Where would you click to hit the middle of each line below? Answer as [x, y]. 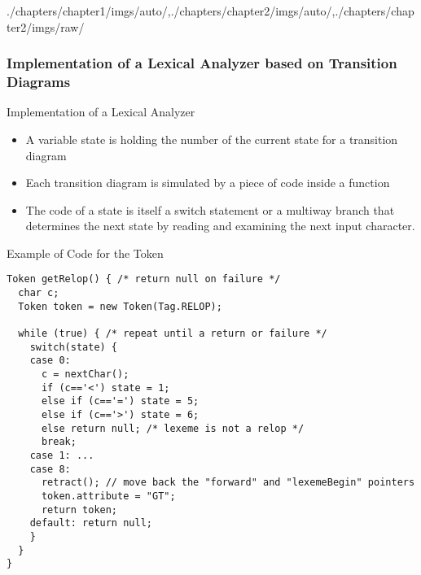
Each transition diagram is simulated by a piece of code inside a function [208, 183]
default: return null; [91, 523]
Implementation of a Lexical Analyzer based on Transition [202, 63]
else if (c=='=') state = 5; [120, 401]
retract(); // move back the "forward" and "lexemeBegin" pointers [228, 483]
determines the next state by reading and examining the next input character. [220, 226]
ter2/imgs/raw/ [46, 26]
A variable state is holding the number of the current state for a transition [212, 139]
